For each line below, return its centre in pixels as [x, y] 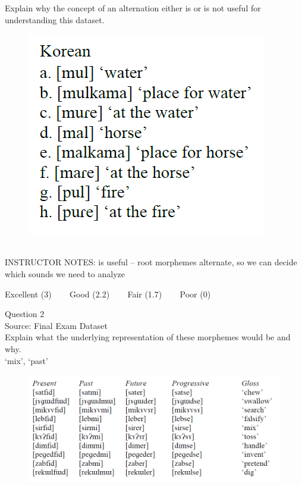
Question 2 [25, 314]
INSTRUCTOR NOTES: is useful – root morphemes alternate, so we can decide [151, 262]
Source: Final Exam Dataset [56, 325]
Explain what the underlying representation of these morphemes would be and [148, 337]
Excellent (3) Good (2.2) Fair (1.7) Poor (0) [108, 294]
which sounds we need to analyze [65, 273]
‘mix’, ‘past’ [26, 360]
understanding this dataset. [55, 19]
